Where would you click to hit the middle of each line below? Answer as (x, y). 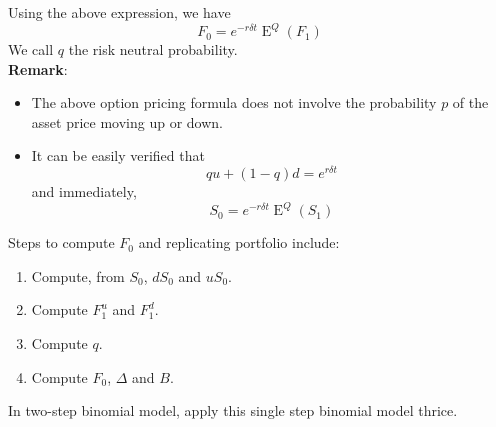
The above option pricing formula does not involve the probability (234, 102)
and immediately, (84, 191)
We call (31, 49)
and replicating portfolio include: (239, 242)
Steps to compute (61, 242)
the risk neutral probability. (153, 49)
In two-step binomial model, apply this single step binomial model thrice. (233, 410)
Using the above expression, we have (119, 12)
